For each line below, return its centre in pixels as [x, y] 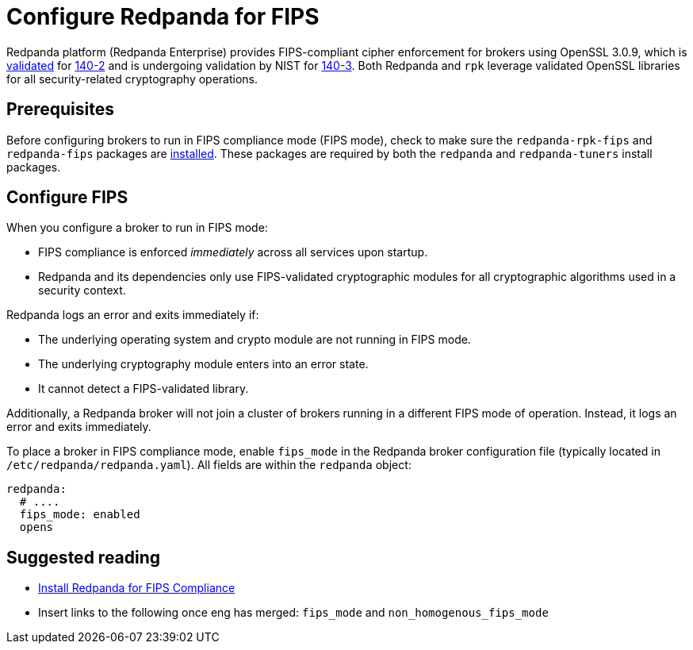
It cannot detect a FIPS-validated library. [144, 389]
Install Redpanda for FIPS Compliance [137, 588]
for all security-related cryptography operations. [132, 79]
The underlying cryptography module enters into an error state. [203, 364]
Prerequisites [60, 110]
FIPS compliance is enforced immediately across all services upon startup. [233, 252]
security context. [82, 290]
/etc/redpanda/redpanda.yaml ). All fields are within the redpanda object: [209, 465]
